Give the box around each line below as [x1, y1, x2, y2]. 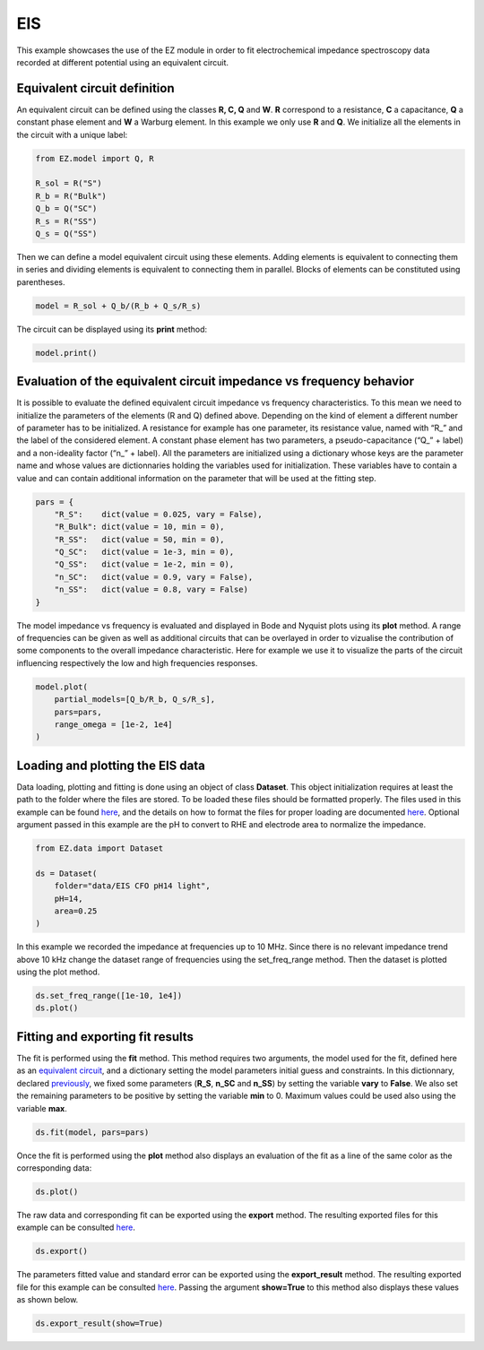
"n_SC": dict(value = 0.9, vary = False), [54, 572, 254, 582]
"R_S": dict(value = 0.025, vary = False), [54, 509, 264, 519]
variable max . [16, 1103, 67, 1113]
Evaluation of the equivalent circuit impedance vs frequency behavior [16, 374, 415, 389]
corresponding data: [16, 1162, 92, 1173]
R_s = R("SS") [35, 216, 98, 226]
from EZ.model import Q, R [35, 153, 154, 163]
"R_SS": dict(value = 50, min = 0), [54, 534, 225, 544]
